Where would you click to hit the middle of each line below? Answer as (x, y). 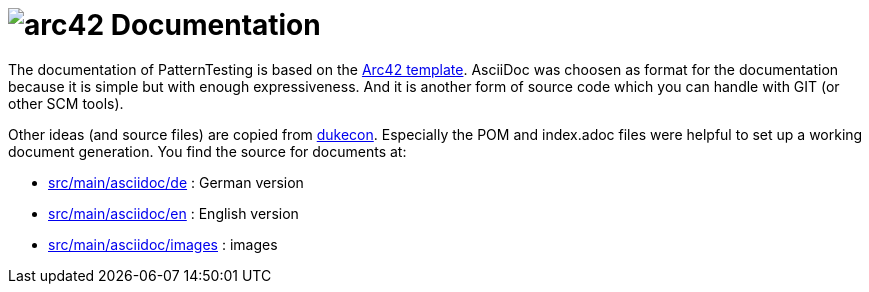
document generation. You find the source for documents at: (207, 151)
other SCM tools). (66, 103)
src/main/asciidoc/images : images (163, 244)
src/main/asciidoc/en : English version (173, 213)
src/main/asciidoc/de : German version (176, 182)
